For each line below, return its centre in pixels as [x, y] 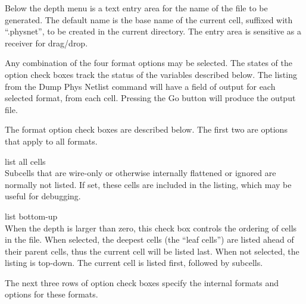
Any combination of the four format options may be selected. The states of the [149, 63]
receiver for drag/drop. [46, 43]
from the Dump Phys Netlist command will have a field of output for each [140, 86]
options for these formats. [51, 294]
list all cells [25, 161]
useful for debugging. [43, 196]
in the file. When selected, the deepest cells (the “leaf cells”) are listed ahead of [149, 239]
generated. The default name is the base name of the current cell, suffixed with [149, 19]
